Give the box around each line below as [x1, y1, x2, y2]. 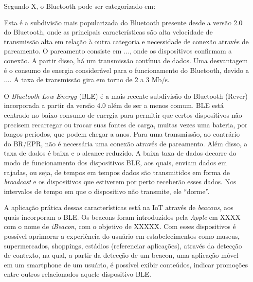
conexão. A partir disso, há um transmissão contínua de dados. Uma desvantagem [4, 55, 248, 65]
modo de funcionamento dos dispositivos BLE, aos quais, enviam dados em [4, 157, 227, 167]
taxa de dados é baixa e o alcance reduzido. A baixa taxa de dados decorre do [4, 148, 236, 158]
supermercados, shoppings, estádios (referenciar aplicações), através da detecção [4, 240, 242, 250]
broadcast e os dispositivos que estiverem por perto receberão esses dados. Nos [4, 176, 236, 187]
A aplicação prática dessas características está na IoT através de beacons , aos [4, 202, 234, 212]
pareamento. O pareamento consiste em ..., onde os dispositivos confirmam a [4, 46, 232, 56]
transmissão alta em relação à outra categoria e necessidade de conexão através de [4, 36, 249, 46]
